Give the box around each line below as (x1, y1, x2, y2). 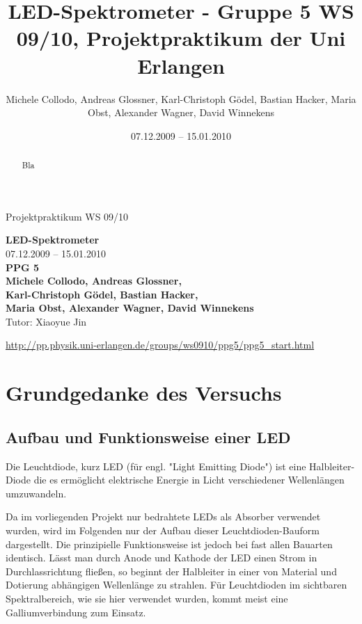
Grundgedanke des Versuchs (6, 378, 282, 407)
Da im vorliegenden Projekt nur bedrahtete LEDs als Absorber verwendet (6, 509, 321, 524)
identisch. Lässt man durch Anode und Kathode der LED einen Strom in (6, 550, 317, 565)
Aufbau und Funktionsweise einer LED (6, 426, 291, 447)
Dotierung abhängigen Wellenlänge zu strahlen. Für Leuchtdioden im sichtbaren (6, 577, 347, 592)
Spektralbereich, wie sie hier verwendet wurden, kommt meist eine (6, 591, 288, 605)
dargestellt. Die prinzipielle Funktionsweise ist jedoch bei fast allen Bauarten (6, 536, 333, 551)
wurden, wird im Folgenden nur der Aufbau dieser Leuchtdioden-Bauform (6, 523, 320, 538)
